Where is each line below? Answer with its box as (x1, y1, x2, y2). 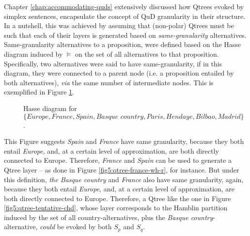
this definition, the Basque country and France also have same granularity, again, (4, 174, 244, 184)
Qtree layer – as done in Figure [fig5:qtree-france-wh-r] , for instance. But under (4, 164, 239, 174)
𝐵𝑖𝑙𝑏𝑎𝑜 (195, 113, 215, 120)
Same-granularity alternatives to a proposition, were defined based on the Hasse (4, 39, 241, 49)
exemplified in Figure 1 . (4, 87, 74, 97)
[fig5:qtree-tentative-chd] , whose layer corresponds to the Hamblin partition (4, 203, 228, 213)
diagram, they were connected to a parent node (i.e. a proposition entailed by (4, 68, 234, 78)
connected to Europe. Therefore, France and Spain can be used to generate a (4, 155, 232, 165)
